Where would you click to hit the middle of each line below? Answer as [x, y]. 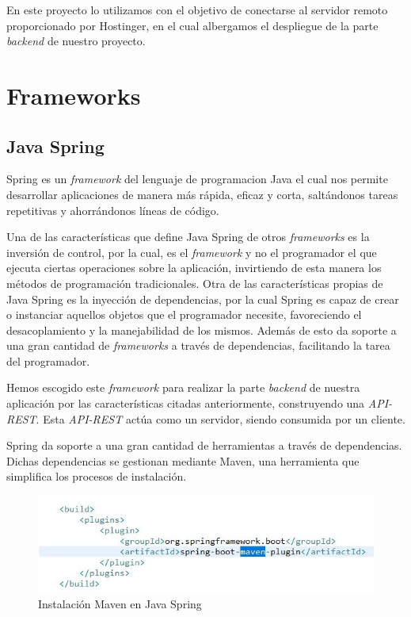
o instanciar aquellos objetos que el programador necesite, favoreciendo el [184, 314]
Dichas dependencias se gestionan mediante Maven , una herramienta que [183, 460]
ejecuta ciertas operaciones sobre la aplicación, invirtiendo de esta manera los [194, 268]
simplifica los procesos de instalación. [97, 476]
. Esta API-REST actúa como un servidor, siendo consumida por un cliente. [221, 418]
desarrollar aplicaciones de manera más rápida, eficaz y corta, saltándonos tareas [202, 194]
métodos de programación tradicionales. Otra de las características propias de [195, 283]
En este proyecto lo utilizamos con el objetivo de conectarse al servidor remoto [197, 10]
